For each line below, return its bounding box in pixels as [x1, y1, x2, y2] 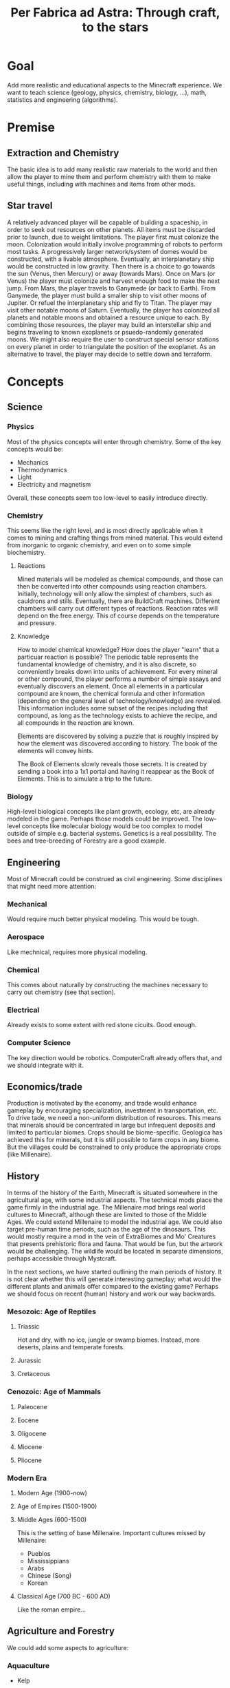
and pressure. [16, 618, 57, 627]
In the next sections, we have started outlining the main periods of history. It [7, 1268, 222, 1276]
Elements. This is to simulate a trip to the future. [16, 774, 152, 783]
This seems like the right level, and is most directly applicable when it [7, 526, 203, 534]
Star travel [7, 200, 53, 211]
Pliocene [16, 1456, 43, 1464]
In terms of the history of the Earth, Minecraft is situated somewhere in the [7, 1189, 218, 1197]
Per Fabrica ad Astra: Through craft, [10, 5, 221, 21]
